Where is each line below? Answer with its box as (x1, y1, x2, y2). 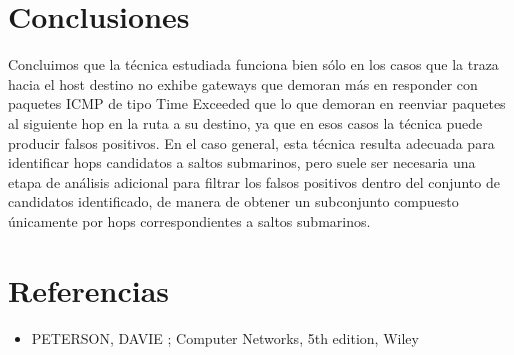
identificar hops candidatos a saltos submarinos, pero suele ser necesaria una (8, 152, 476, 173)
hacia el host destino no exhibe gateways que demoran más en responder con (8, 73, 478, 94)
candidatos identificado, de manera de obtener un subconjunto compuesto (8, 191, 459, 212)
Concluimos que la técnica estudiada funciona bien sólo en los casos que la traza (8, 54, 499, 75)
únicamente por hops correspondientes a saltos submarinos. (8, 210, 371, 231)
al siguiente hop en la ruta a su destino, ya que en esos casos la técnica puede (8, 112, 483, 133)
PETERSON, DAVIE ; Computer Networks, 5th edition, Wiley (31, 327, 419, 348)
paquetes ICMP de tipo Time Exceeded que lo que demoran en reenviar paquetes (8, 93, 506, 114)
